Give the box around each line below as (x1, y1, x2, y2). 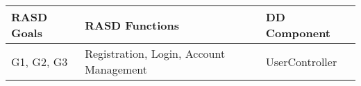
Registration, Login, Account (85, 45, 226, 61)
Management (85, 61, 147, 77)
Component (265, 25, 331, 41)
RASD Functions (85, 17, 179, 33)
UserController (265, 53, 337, 69)
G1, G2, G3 (11, 53, 68, 69)
